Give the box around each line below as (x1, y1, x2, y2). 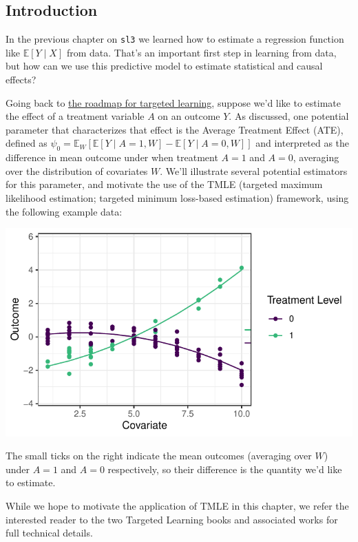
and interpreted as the (255, 136, 350, 150)
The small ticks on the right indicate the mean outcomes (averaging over (6, 448, 312, 463)
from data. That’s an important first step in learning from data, (66, 45, 337, 59)
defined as (6, 136, 48, 150)
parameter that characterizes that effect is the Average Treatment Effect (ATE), (6, 122, 344, 136)
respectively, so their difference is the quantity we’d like (107, 461, 342, 476)
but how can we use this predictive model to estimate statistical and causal (6, 59, 323, 73)
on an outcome (158, 109, 220, 123)
